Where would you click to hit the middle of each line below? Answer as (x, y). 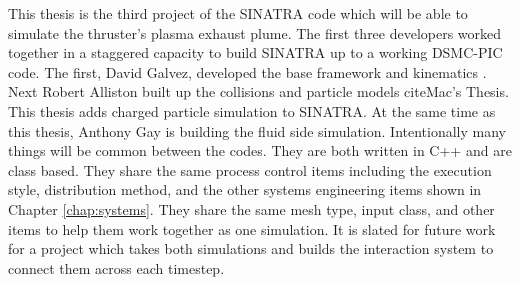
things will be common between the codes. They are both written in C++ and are (260, 150)
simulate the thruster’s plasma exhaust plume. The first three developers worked (255, 32)
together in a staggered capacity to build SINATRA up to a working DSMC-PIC (255, 52)
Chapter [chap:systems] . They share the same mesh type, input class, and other (251, 208)
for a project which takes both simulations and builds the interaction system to (251, 248)
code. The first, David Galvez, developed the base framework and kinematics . (247, 71)
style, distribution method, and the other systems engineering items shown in (245, 189)
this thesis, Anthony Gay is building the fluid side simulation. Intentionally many (257, 130)
